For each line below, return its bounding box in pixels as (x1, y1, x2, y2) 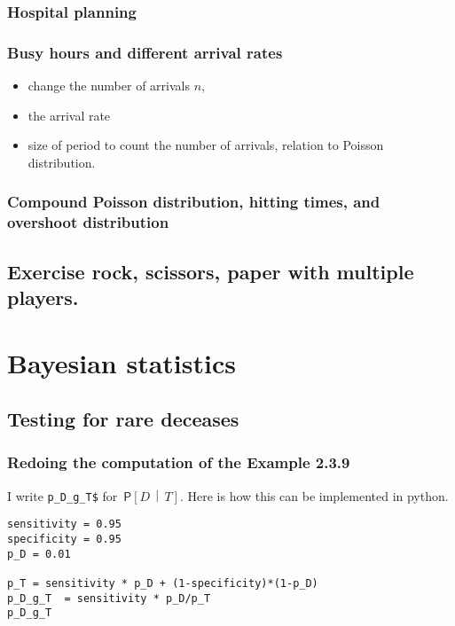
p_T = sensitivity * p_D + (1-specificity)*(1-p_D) (7, 577, 318, 591)
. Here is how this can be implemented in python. (179, 486, 449, 505)
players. (7, 283, 79, 310)
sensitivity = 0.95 (7, 518, 122, 531)
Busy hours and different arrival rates (7, 41, 283, 63)
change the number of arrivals (27, 76, 190, 95)
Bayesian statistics (7, 344, 236, 380)
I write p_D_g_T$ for (7, 486, 118, 505)
